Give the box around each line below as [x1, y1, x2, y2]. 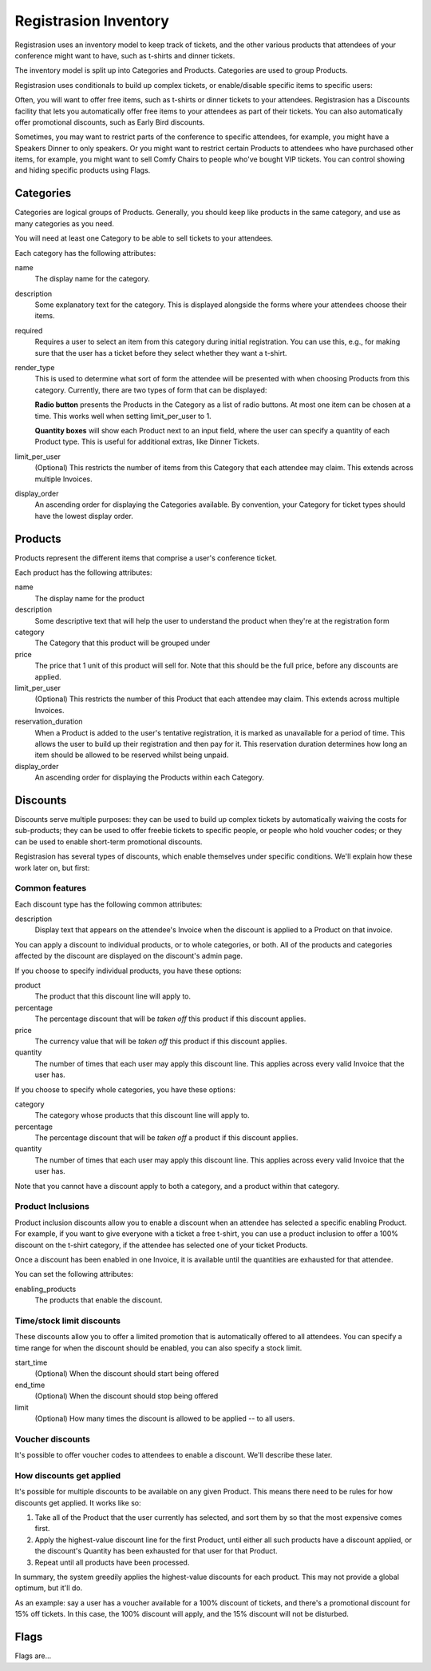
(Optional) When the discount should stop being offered [34, 1391, 219, 1401]
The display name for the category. [34, 274, 151, 284]
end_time [14, 1380, 45, 1390]
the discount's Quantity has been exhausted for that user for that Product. [34, 1546, 279, 1556]
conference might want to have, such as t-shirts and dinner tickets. [14, 50, 235, 60]
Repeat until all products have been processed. [34, 1557, 190, 1567]
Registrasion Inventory [14, 12, 169, 30]
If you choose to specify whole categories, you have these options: [14, 1084, 235, 1095]
